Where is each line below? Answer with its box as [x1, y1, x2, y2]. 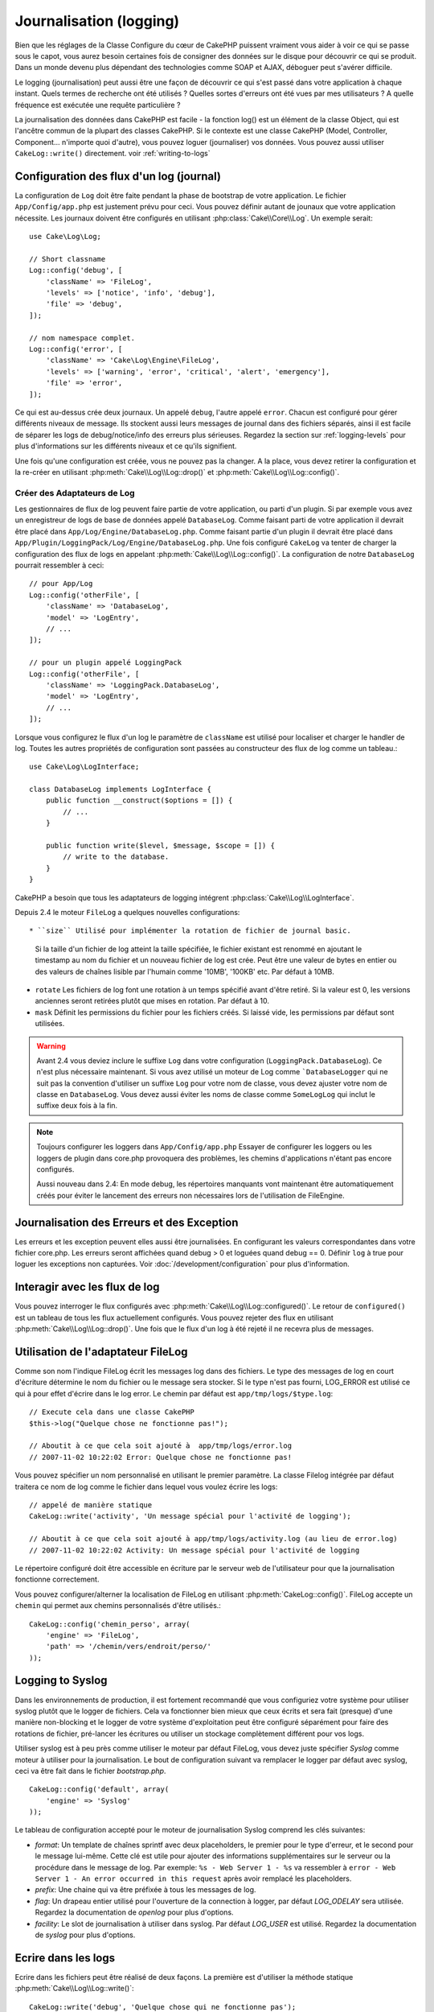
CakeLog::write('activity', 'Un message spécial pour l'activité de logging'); [29, 1511, 351, 1521]
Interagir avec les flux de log [14, 1280, 160, 1294]
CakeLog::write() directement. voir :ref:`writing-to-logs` [14, 149, 211, 159]
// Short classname [29, 254, 106, 263]
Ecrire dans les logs [14, 1951, 116, 1965]
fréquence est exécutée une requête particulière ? [14, 100, 181, 109]
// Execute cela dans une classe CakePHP [29, 1408, 194, 1416]
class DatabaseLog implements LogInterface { [29, 785, 212, 794]
